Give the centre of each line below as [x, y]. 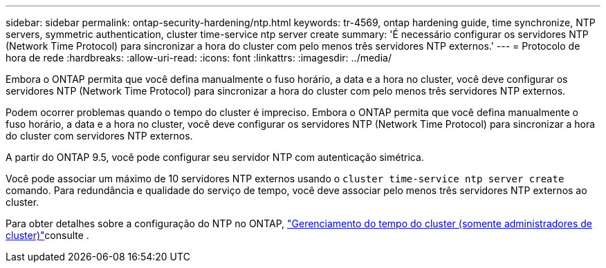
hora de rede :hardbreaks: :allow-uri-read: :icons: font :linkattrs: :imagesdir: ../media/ [199, 58]
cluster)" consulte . [47, 235]
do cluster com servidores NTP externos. [99, 136]
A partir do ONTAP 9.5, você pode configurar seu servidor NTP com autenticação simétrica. [215, 157]
